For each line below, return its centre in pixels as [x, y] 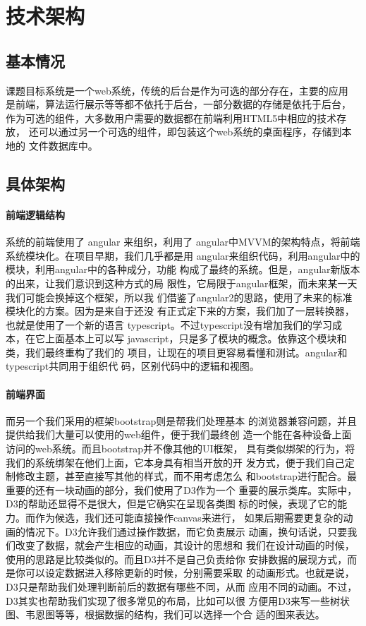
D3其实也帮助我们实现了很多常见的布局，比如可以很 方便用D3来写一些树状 [178, 600]
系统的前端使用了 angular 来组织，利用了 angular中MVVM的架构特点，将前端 [183, 242]
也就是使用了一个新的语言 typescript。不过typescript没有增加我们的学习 [169, 324]
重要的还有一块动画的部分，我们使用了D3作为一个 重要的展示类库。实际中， [182, 489]
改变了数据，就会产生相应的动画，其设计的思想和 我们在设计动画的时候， [185, 545]
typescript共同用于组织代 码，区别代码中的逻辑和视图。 [133, 366]
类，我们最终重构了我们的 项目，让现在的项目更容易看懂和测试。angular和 [177, 352]
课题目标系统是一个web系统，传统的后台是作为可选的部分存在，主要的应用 [177, 90]
